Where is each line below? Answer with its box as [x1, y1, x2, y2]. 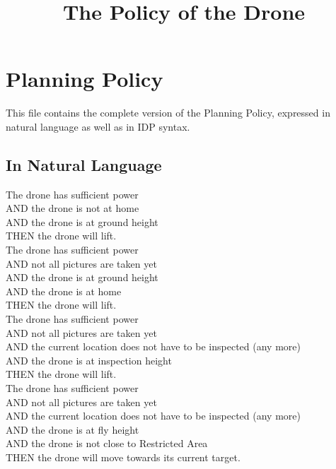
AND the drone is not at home [6, 201, 139, 215]
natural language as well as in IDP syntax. [6, 119, 190, 133]
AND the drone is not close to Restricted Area [6, 436, 208, 451]
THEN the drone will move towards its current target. [6, 449, 241, 464]
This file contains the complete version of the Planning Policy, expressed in [6, 105, 330, 120]
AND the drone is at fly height [6, 422, 139, 437]
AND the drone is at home [6, 283, 122, 298]
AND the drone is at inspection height [6, 352, 172, 367]
